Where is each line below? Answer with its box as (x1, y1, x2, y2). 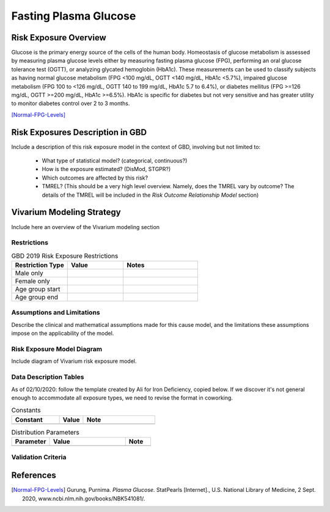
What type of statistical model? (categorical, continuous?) (42, 157, 188, 164)
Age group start (15, 285, 61, 293)
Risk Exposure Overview (11, 32, 106, 43)
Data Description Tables (11, 373, 84, 381)
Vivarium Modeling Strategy (11, 207, 122, 218)
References (11, 470, 56, 481)
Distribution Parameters (11, 428, 79, 436)
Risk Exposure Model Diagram (11, 345, 103, 353)
